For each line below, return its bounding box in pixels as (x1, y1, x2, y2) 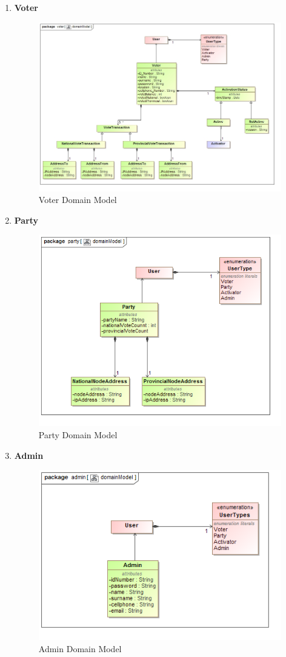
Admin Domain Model (38, 642, 122, 655)
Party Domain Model (38, 428, 118, 441)
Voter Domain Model (38, 193, 117, 206)
